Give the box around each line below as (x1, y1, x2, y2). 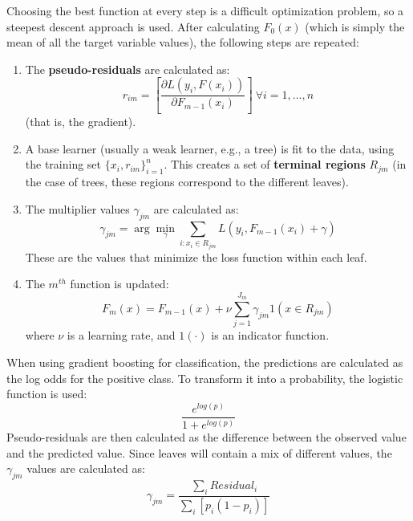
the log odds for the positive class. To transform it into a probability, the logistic (6, 369, 403, 386)
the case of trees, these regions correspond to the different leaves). (25, 173, 349, 190)
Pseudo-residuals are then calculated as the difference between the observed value (6, 429, 407, 446)
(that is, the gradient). (25, 113, 136, 130)
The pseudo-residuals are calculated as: (25, 60, 230, 77)
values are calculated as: (26, 460, 145, 477)
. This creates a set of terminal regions (164, 156, 366, 173)
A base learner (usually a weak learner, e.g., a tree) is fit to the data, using (25, 140, 395, 157)
